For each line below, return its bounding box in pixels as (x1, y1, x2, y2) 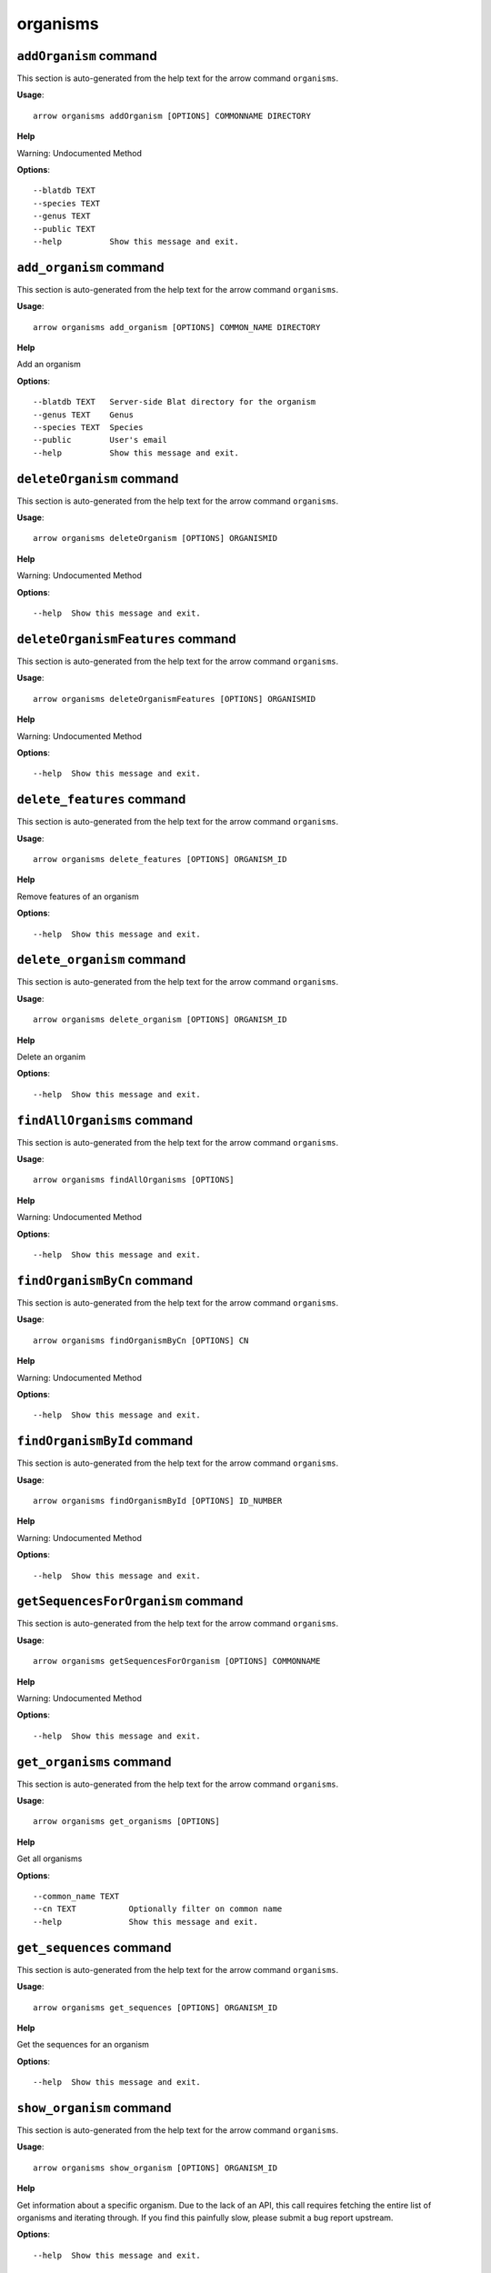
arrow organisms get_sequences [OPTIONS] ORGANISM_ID (33, 2002, 277, 2013)
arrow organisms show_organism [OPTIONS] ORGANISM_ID (33, 2162, 277, 2173)
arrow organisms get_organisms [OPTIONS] (33, 1817, 220, 1827)
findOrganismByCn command (16, 1273, 194, 1288)
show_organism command (16, 2100, 172, 2116)
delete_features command (16, 792, 186, 807)
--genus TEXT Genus (33, 409, 135, 420)
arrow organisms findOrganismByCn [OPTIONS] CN (33, 1335, 249, 1346)
